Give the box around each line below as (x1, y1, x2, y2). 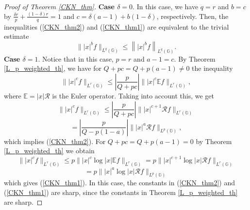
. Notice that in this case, (38, 53, 114, 64)
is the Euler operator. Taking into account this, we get (52, 90, 214, 100)
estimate (4, 31, 29, 41)
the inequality (192, 63, 233, 73)
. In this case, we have (133, 1, 199, 11)
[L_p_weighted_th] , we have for (4, 63, 101, 73)
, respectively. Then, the (156, 11, 229, 21)
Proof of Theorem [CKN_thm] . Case (4, 1, 115, 11)
